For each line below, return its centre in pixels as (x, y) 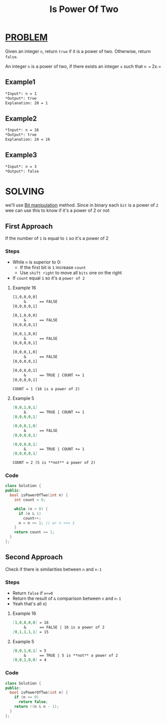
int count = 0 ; (30, 500)
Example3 (21, 155)
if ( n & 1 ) (30, 514)
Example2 (21, 118)
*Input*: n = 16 (22, 130)
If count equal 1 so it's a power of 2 (48, 278)
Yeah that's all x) (29, 604)
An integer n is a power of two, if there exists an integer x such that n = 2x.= (83, 66)
